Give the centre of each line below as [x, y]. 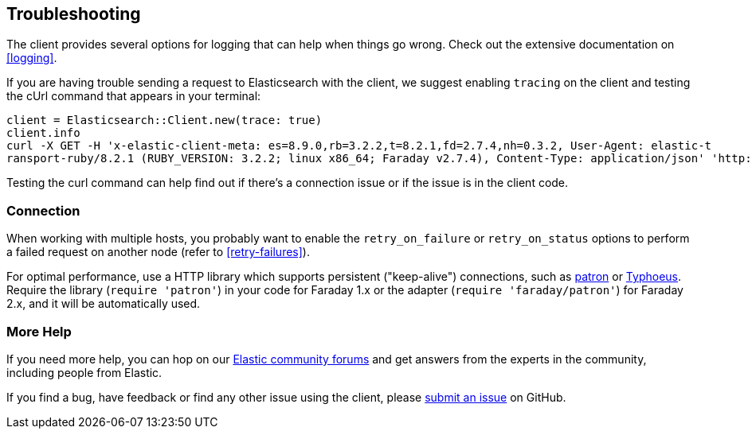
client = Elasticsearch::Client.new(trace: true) [164, 120]
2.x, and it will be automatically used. [104, 304]
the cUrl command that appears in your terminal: [134, 96]
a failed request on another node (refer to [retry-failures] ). [158, 252]
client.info [43, 133]
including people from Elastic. [84, 372]
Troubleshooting [74, 14]
